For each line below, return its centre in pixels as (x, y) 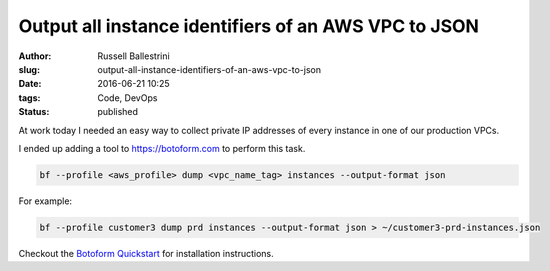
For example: (45, 201)
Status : (34, 112)
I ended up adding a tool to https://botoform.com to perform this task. (162, 148)
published (118, 112)
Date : (30, 84)
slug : (29, 69)
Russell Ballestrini (133, 56)
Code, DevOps (127, 97)
